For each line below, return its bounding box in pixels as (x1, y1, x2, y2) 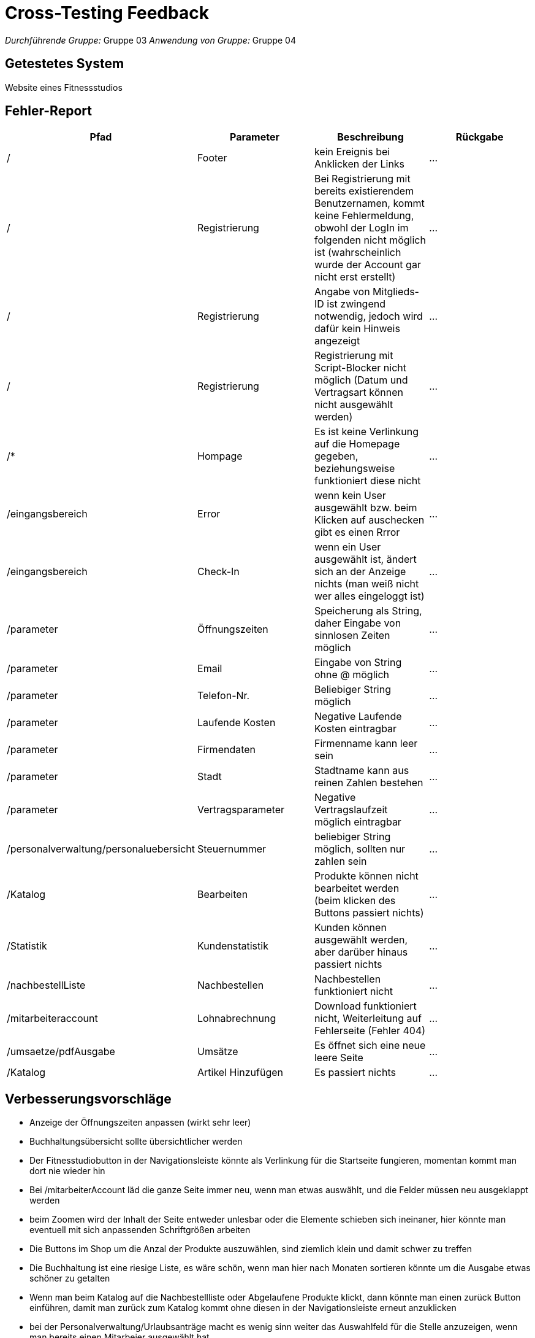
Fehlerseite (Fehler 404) (314, 1024, 426, 1037)
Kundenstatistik (197, 940, 268, 953)
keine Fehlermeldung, (314, 209, 414, 222)
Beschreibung (337, 131, 404, 144)
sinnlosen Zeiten (314, 629, 390, 642)
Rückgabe (455, 131, 504, 144)
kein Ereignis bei (314, 145, 390, 158)
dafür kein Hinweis (314, 322, 400, 335)
